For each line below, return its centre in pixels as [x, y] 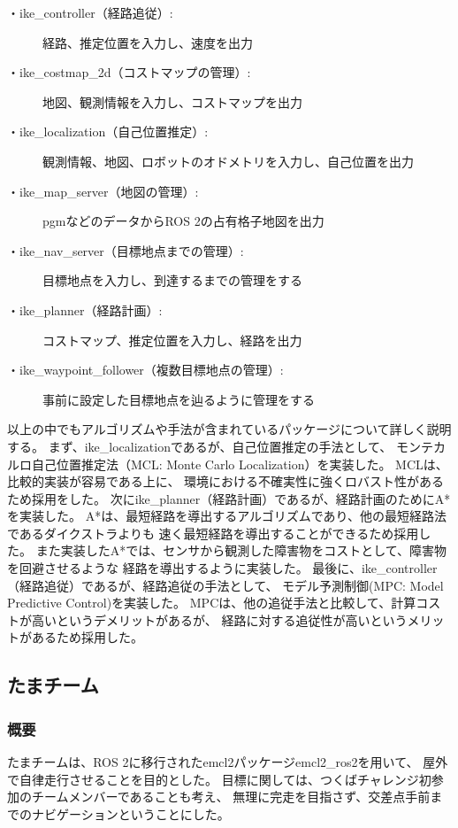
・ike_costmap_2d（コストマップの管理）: [129, 72]
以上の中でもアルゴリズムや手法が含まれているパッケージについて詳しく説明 [229, 429]
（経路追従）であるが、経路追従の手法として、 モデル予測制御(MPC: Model [225, 585]
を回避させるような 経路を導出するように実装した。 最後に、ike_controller [222, 568]
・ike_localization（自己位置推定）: [108, 132]
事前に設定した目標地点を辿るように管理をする [179, 399]
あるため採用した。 [87, 637]
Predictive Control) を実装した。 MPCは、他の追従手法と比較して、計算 [212, 603]
